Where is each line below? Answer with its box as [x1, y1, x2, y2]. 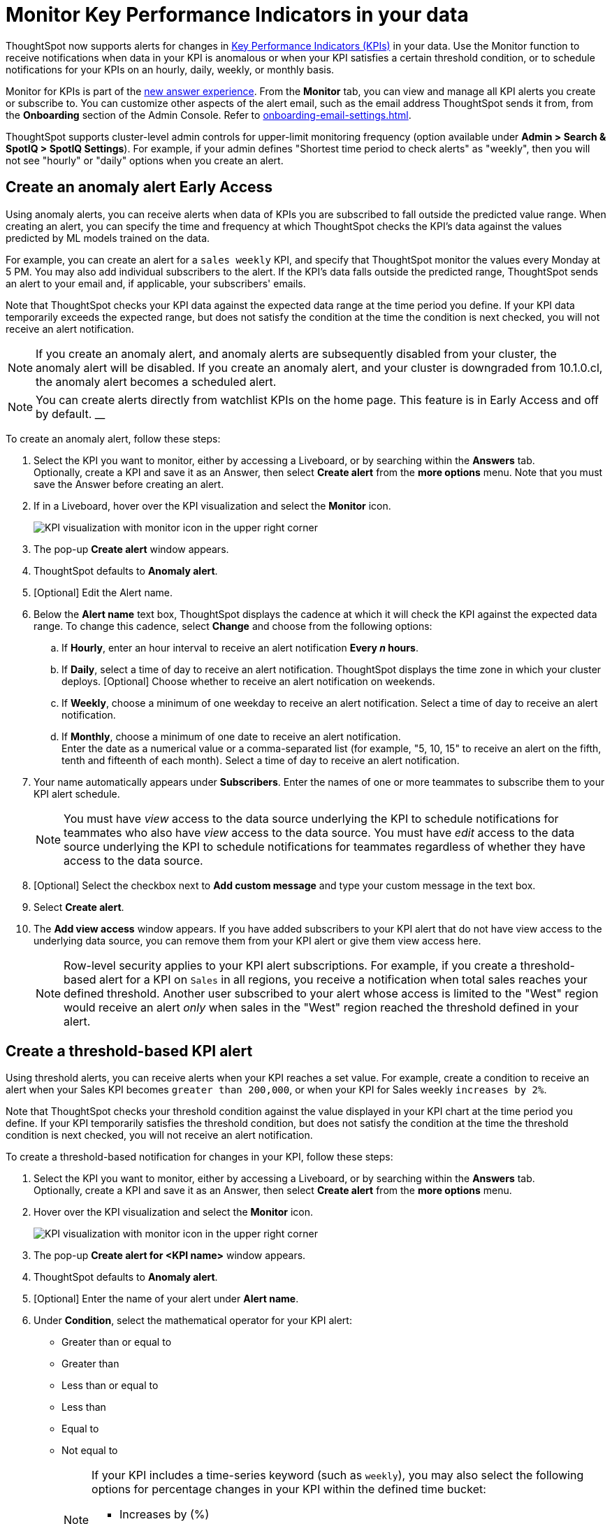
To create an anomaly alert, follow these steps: [6, 432, 221, 445]
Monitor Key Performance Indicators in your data [6, 3, 469, 27]
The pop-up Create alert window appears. [34, 542, 229, 555]
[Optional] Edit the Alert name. [34, 586, 173, 598]
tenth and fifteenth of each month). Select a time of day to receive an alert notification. [61, 754, 460, 766]
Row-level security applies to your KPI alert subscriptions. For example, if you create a [64, 958, 517, 972]
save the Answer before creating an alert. [34, 477, 224, 490]
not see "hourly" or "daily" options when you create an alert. [6, 154, 284, 166]
